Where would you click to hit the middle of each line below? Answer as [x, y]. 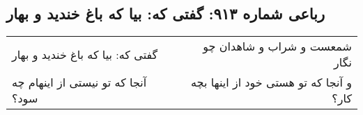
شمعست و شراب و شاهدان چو [277, 46]
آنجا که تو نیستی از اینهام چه [79, 82]
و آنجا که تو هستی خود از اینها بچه [271, 82]
